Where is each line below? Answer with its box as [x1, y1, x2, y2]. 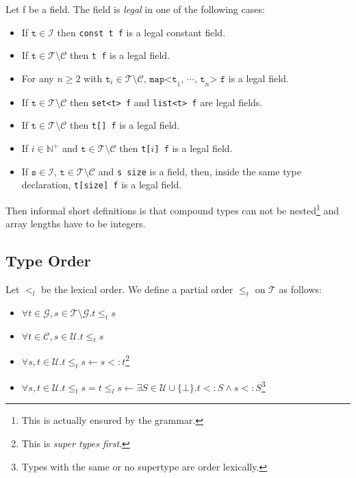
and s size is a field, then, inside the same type [98, 164, 301, 178]
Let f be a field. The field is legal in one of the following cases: [5, 2, 265, 16]
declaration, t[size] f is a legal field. [21, 177, 182, 192]
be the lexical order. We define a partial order [41, 282, 233, 297]
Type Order [5, 250, 91, 271]
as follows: [279, 282, 322, 297]
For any [21, 71, 54, 85]
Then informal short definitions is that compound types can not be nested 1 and [5, 201, 340, 217]
